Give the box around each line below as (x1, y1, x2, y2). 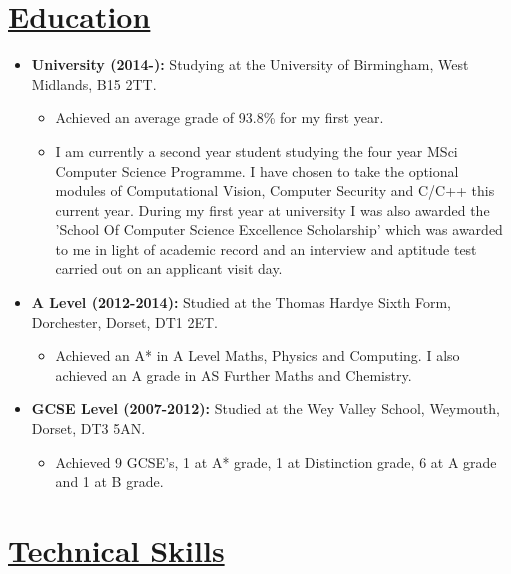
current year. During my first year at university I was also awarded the (55, 199, 490, 220)
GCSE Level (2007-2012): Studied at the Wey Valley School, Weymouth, (31, 398, 500, 419)
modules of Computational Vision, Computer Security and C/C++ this (55, 180, 495, 201)
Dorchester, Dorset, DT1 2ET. (31, 311, 218, 332)
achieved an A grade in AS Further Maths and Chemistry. (55, 364, 412, 385)
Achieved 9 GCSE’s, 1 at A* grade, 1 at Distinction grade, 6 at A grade (55, 451, 497, 472)
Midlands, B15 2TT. (31, 73, 157, 94)
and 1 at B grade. (55, 471, 164, 492)
